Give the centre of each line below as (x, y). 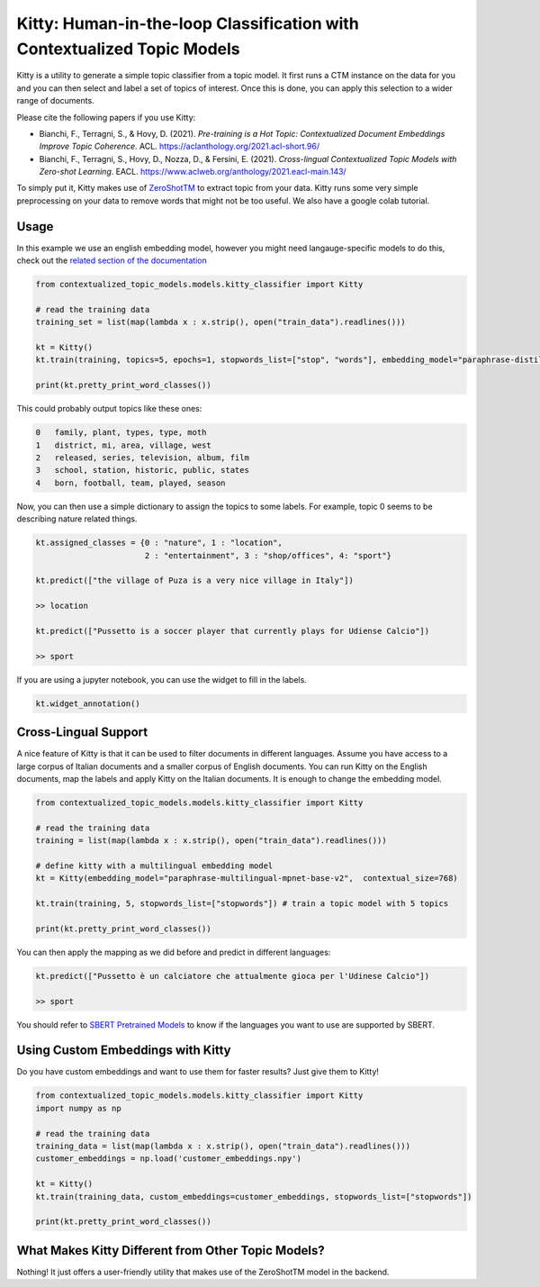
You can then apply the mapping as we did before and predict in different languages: (174, 952)
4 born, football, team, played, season (130, 483)
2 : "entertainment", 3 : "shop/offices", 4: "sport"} (268, 555)
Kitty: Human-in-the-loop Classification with (188, 23)
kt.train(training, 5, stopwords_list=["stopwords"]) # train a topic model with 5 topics (242, 904)
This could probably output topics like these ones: (109, 409)
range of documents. (55, 101)
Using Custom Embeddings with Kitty (124, 1051)
